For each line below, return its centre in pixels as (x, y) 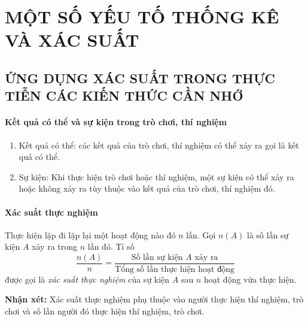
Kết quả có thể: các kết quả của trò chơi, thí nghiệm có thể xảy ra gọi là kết (159, 145)
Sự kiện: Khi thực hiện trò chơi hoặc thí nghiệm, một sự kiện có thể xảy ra (156, 176)
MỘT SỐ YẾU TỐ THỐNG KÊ (142, 16)
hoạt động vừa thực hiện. (250, 279)
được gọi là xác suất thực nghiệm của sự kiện (87, 279)
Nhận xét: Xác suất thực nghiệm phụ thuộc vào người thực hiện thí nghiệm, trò (154, 299)
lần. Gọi (201, 234)
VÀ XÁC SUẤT (72, 40)
